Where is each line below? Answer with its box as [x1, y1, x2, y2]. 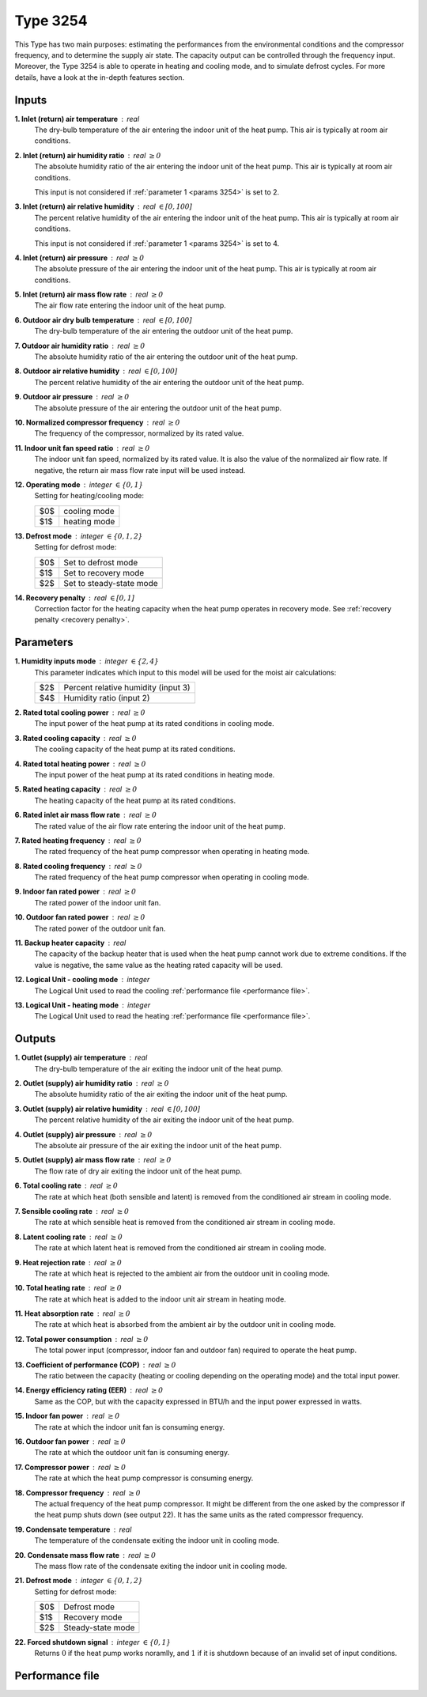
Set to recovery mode [63, 567, 145, 578]
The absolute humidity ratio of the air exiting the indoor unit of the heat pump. [34, 1090, 288, 1099]
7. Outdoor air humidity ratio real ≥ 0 [14, 341, 145, 350]
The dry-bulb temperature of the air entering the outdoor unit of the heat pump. [34, 327, 293, 336]
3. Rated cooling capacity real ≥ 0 [14, 733, 137, 743]
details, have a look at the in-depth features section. [14, 72, 185, 82]
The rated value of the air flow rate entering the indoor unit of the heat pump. [34, 821, 286, 830]
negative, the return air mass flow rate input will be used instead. [34, 465, 246, 474]
